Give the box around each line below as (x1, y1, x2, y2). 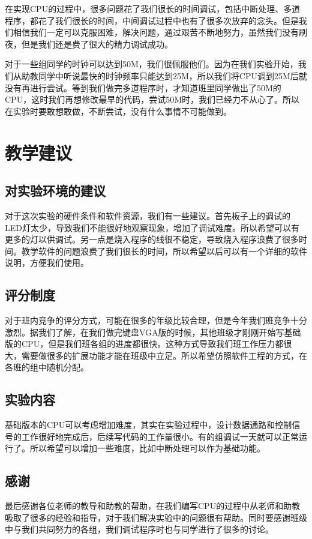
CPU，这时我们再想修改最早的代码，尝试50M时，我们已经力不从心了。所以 (5, 93, 299, 106)
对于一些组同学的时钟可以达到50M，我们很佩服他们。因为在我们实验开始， (5, 58, 298, 70)
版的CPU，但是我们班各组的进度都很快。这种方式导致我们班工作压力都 (5, 337, 284, 350)
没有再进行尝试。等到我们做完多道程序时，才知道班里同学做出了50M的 (5, 81, 281, 94)
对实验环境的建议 (5, 181, 106, 200)
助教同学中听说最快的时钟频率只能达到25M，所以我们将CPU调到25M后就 (21, 69, 307, 82)
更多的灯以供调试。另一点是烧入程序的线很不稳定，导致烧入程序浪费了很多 (5, 233, 299, 245)
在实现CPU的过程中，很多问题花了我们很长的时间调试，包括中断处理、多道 (5, 2, 301, 14)
